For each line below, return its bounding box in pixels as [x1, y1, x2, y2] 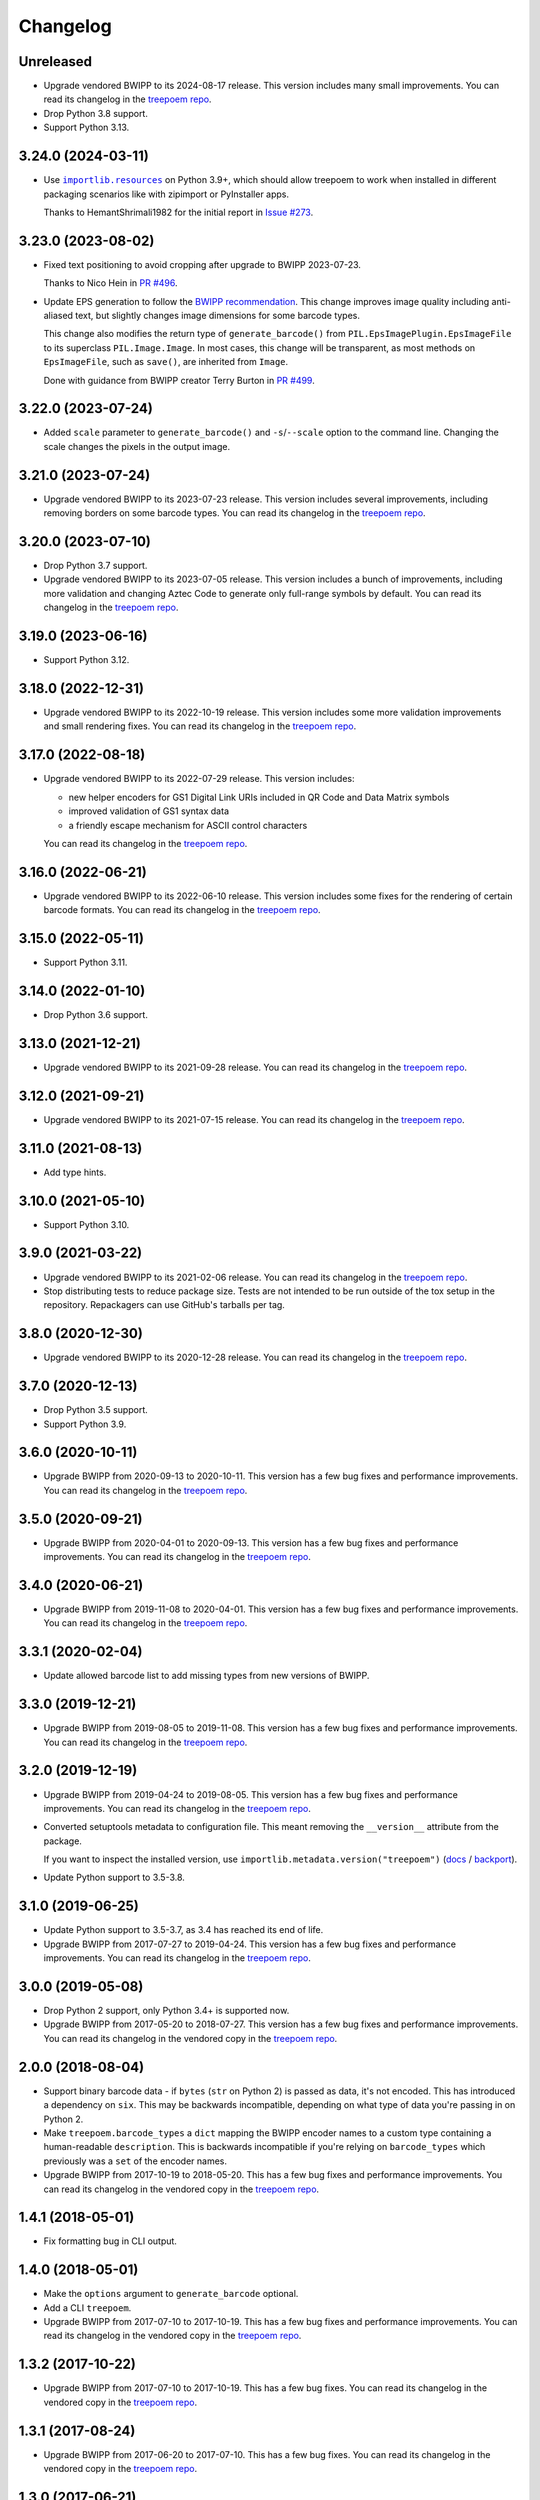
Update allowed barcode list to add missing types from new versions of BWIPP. [43, 1670, 370, 1682]
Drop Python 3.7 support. [43, 560, 148, 572]
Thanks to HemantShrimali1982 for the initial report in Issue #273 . [43, 206, 314, 218]
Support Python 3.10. [43, 1218, 130, 1230]
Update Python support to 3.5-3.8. [43, 1871, 185, 1884]
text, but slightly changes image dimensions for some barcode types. [75, 310, 360, 321]
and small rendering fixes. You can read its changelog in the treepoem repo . [43, 720, 357, 732]
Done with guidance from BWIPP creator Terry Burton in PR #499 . [43, 374, 315, 386]
